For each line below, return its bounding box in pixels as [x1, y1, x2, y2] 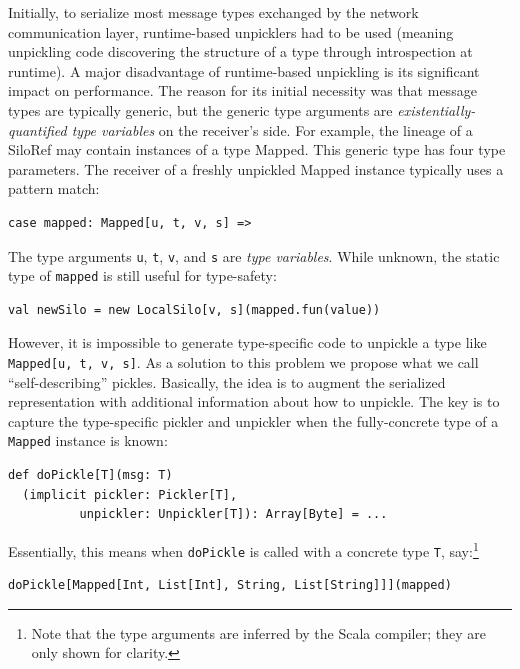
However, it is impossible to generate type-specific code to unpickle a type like [8, 332, 487, 353]
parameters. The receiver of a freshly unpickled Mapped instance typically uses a [8, 158, 504, 179]
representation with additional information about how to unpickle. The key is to [8, 391, 500, 412]
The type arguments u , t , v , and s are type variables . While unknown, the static [8, 245, 500, 266]
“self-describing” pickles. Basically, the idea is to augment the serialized [8, 371, 446, 392]
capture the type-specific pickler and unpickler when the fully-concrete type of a [8, 410, 499, 431]
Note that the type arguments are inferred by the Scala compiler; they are [31, 622, 486, 643]
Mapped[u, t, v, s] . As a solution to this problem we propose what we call [8, 352, 479, 373]
